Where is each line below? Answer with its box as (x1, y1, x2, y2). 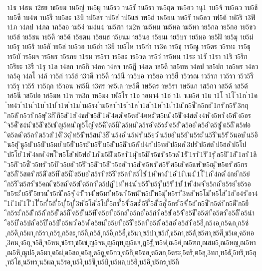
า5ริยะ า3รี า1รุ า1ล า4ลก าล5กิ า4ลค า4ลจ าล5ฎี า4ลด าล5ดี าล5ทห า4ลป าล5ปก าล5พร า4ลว (7, 60, 259, 71)
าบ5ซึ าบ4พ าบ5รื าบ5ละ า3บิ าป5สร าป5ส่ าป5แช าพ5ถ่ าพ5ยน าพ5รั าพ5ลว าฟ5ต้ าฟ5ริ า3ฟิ (7, 11, 256, 22)
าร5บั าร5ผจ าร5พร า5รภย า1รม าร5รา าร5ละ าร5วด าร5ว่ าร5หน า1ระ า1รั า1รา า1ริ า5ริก (7, 50, 248, 61)
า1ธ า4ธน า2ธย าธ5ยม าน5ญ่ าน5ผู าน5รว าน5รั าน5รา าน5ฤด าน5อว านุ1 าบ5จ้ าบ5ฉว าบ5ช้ (7, 2, 258, 12)
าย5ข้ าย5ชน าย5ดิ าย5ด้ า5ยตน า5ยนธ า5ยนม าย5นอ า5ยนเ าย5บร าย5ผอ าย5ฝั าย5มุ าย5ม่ (7, 31, 254, 41)
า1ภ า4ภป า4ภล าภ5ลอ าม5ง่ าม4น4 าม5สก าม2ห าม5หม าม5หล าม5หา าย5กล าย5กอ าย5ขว (7, 21, 256, 32)
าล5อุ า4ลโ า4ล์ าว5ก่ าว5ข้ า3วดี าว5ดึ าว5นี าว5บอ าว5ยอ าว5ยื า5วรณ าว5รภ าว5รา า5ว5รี (7, 70, 254, 81)
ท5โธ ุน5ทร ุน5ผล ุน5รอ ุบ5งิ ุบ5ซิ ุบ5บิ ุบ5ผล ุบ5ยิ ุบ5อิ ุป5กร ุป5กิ (7, 256, 179, 267)
